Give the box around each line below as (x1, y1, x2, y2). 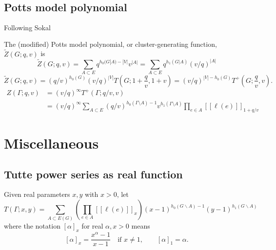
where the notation (4, 221, 60, 231)
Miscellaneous (4, 133, 99, 153)
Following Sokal (4, 22, 51, 33)
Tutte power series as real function (4, 166, 183, 181)
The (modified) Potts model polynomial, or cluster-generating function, (4, 38, 217, 49)
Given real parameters (4, 189, 70, 199)
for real (81, 221, 103, 231)
